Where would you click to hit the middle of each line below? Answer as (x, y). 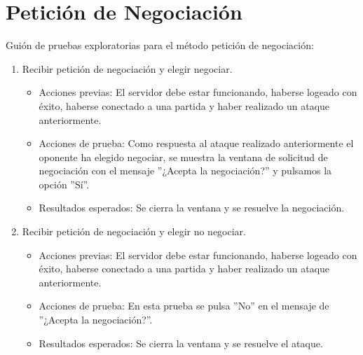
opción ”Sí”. (64, 184)
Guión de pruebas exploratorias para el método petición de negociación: (160, 45)
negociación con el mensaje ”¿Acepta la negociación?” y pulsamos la (185, 170)
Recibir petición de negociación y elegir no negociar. (134, 231)
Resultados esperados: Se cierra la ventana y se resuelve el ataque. (181, 343)
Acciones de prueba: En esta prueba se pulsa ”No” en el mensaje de (184, 306)
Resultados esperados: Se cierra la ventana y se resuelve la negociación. (192, 208)
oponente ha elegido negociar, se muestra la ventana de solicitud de (183, 156)
